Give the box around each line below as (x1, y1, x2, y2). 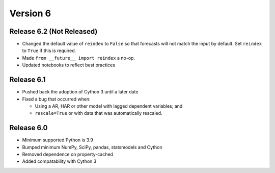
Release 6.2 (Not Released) (9, 27, 98, 36)
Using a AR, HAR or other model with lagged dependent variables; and (35, 103, 183, 109)
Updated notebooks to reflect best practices (22, 62, 116, 68)
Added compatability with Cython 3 (22, 158, 97, 164)
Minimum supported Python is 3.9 (22, 137, 94, 143)
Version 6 (9, 8, 51, 19)
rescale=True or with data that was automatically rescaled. (35, 110, 162, 116)
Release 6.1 (9, 76, 46, 84)
